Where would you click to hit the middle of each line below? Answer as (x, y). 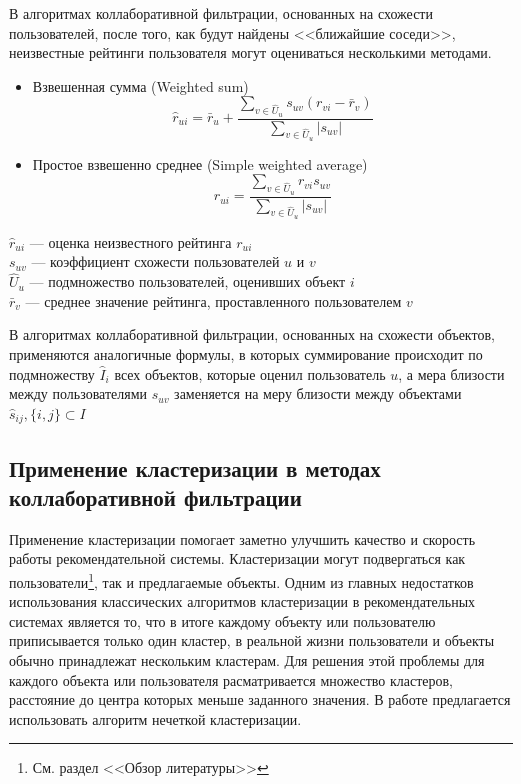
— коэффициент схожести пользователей (155, 261)
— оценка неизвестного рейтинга (130, 241)
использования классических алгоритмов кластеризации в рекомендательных (242, 601)
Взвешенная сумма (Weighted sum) (140, 85)
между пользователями (78, 393)
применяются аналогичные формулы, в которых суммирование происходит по (246, 354)
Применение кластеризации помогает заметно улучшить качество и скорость (242, 538)
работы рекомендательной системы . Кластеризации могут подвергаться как (237, 558)
